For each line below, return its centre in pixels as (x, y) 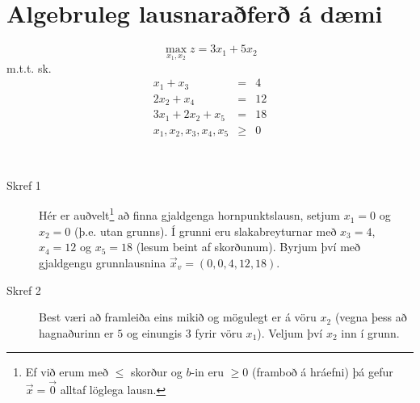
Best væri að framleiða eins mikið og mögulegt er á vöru (178, 317)
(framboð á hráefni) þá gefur (322, 372)
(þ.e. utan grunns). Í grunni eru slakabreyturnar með (206, 231)
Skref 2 (24, 290)
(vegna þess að (371, 317)
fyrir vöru (218, 332)
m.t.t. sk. (29, 67)
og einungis (154, 332)
